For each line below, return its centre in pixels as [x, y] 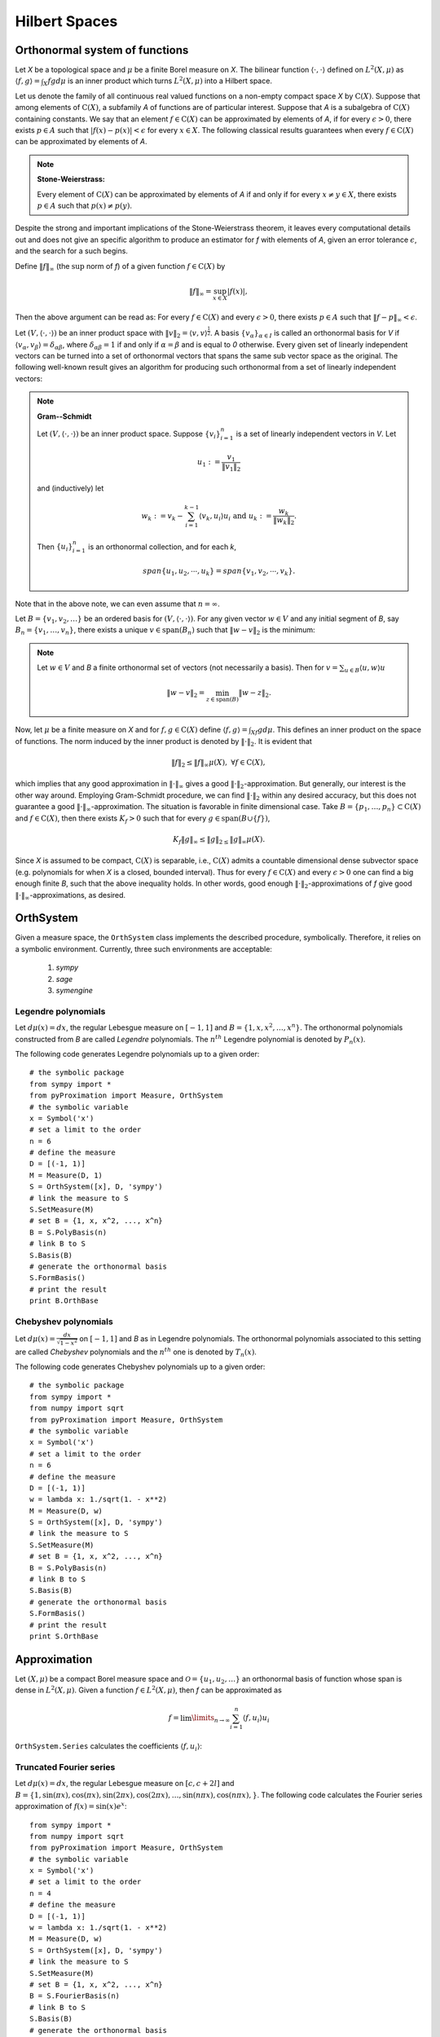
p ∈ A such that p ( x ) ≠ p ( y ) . [84, 205]
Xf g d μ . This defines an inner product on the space [336, 731]
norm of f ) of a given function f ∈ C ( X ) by [156, 266]
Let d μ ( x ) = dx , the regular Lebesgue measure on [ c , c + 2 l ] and [125, 1784]
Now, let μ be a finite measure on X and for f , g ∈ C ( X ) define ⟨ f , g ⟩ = [132, 730]
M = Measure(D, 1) [66, 1175]
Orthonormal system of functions [102, 50]
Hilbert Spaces [66, 21]
